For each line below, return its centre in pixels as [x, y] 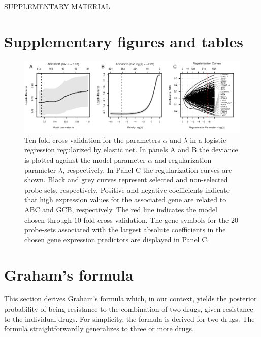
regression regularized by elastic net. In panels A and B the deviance [131, 150]
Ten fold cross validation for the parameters [92, 140]
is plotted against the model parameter [85, 159]
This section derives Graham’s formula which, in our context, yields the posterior [130, 299]
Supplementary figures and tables [124, 41]
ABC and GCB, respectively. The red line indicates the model [121, 209]
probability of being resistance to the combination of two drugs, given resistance [129, 309]
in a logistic [208, 140]
